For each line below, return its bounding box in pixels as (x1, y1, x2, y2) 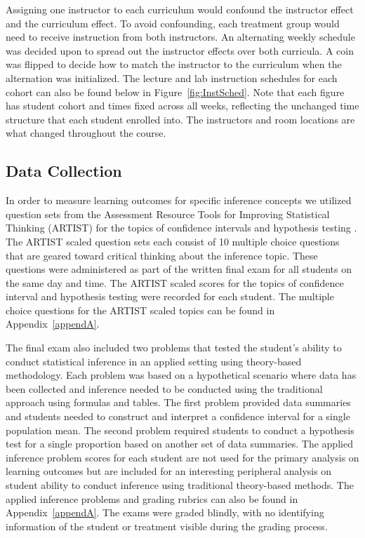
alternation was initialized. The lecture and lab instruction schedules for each (6, 70, 338, 85)
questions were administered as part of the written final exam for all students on (6, 262, 352, 276)
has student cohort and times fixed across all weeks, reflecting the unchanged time (6, 98, 359, 113)
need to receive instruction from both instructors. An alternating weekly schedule (6, 29, 355, 44)
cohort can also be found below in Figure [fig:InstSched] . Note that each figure (6, 84, 345, 99)
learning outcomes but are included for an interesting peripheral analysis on (6, 464, 332, 478)
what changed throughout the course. (6, 126, 166, 140)
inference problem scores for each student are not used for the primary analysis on (6, 450, 359, 464)
